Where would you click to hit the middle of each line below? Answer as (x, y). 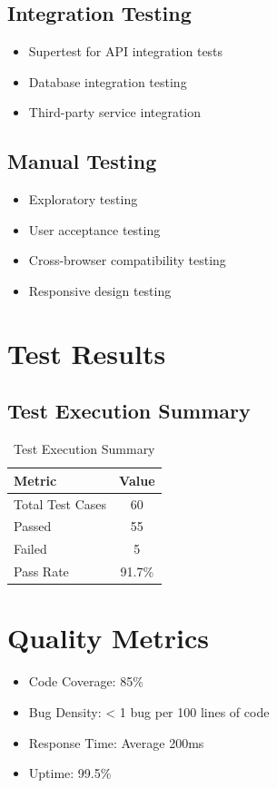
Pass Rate (41, 571)
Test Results (87, 353)
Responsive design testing (100, 290)
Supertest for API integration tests (126, 51)
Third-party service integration (115, 112)
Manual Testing (82, 161)
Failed (30, 549)
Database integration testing (108, 81)
